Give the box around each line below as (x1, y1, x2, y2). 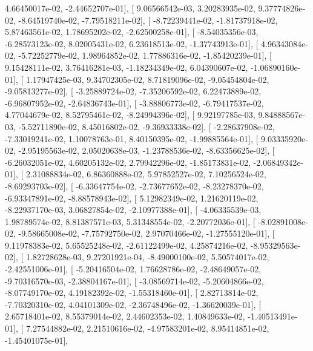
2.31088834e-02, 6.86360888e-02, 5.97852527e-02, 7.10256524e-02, (25, 168, 266, 180)
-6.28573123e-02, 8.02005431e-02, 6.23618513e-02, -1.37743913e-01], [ (5, 37, 259, 50)
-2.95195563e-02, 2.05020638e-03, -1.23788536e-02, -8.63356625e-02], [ (18, 144, 275, 157)
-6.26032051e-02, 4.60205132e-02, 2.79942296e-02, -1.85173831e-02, (5, 156, 251, 168)
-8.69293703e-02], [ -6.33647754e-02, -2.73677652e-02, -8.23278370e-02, (5, 179, 264, 192)
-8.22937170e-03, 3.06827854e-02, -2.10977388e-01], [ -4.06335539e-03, (5, 203, 262, 216)
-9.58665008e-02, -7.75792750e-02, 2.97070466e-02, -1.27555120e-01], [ (18, 227, 275, 240)
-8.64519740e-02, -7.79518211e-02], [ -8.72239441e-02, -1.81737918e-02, (18, 13, 278, 26)
